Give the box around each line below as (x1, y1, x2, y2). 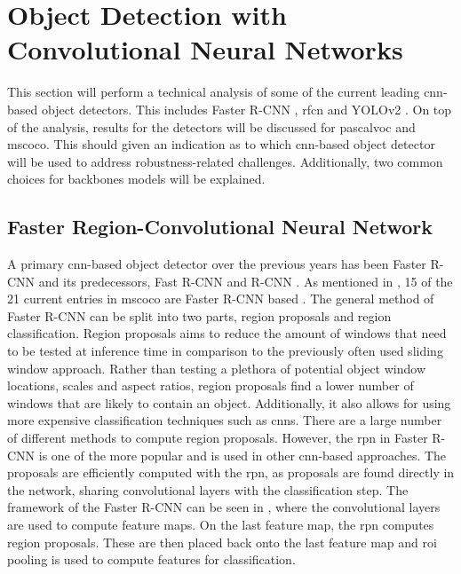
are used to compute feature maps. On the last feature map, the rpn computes (7, 515, 434, 533)
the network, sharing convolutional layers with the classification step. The (7, 480, 409, 499)
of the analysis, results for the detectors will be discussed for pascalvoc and (7, 117, 416, 136)
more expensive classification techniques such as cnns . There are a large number (7, 411, 442, 429)
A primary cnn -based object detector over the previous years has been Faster (7, 255, 426, 273)
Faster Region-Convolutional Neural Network (7, 213, 433, 240)
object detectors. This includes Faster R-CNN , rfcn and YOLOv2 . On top (41, 99, 452, 118)
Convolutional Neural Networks (7, 31, 403, 67)
